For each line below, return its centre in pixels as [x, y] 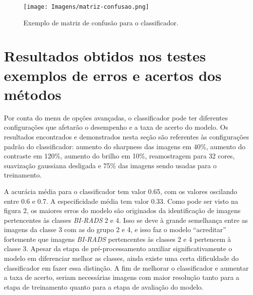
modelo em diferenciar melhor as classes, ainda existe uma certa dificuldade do [121, 258]
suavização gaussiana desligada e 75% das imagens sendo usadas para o [110, 165]
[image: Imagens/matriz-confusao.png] [86, 7]
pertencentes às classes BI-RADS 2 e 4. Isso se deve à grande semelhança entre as [126, 220]
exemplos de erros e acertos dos [113, 75]
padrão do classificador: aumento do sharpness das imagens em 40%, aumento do [125, 146]
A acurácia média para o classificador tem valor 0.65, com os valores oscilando [121, 191]
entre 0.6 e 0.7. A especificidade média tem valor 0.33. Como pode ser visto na [121, 201]
